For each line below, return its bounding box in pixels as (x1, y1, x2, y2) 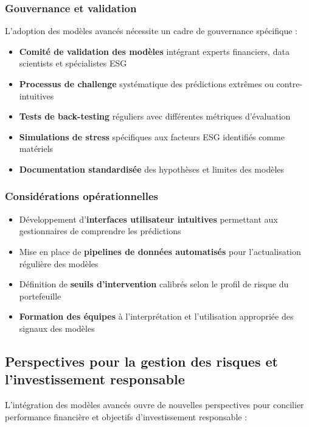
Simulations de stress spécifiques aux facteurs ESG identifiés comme (19, 130, 285, 143)
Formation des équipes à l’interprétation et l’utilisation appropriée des (19, 310, 294, 323)
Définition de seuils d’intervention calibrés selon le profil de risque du (19, 278, 289, 290)
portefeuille (19, 289, 61, 302)
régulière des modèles (19, 257, 99, 270)
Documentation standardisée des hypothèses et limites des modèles (19, 162, 285, 175)
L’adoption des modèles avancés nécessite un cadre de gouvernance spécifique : (5, 24, 297, 37)
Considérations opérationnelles (5, 188, 159, 204)
